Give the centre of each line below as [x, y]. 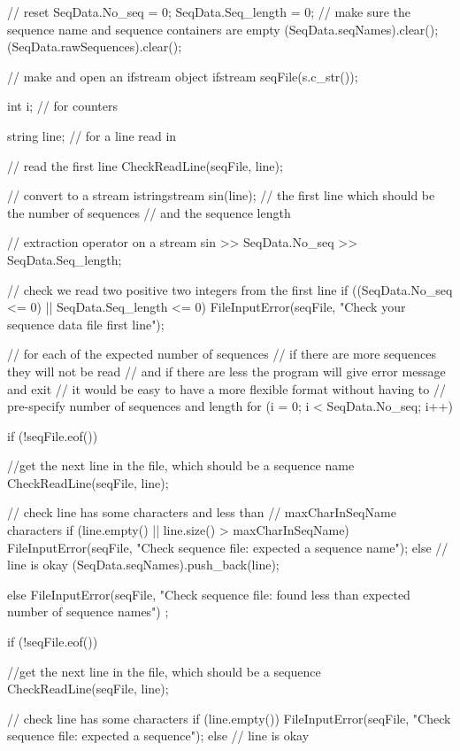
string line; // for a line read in [92, 135]
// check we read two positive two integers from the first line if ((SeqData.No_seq [230, 289]
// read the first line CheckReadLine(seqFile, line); [145, 165]
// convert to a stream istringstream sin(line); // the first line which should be [221, 195]
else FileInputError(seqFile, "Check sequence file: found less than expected [209, 594]
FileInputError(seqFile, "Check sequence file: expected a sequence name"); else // [228, 547]
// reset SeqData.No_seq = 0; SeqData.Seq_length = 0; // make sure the [209, 12]
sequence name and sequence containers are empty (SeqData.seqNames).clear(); [223, 29]
